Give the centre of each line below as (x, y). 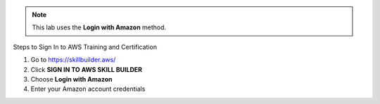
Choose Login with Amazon (71, 79)
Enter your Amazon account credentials (88, 89)
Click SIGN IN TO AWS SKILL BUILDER (87, 69)
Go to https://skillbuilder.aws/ (73, 60)
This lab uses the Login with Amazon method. (99, 27)
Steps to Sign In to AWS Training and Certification (85, 47)
